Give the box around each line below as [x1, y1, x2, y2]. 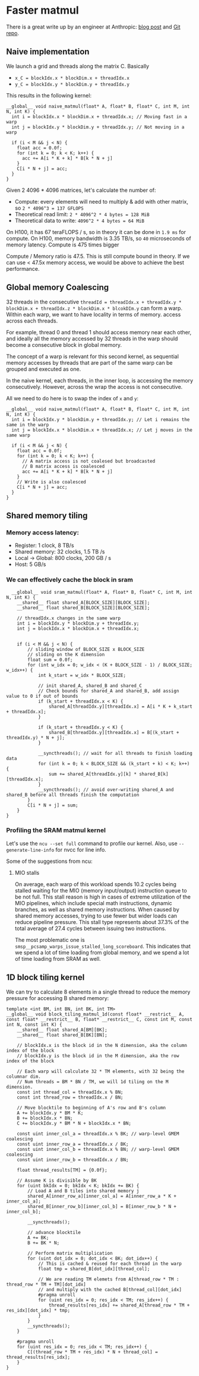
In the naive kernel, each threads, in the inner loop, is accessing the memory [6, 377, 194, 384]
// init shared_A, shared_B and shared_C [37, 682, 143, 689]
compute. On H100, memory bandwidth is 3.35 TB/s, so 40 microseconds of [6, 235, 191, 242]
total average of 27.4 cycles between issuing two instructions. [14, 925, 166, 932]
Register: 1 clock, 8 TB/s [14, 542, 74, 549]
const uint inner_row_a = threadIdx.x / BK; [17, 1141, 129, 1147]
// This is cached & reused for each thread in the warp [37, 1260, 182, 1267]
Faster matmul [6, 4, 79, 17]
